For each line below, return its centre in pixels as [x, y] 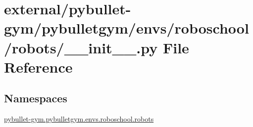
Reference [38, 66]
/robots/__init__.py [81, 47]
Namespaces [36, 98]
